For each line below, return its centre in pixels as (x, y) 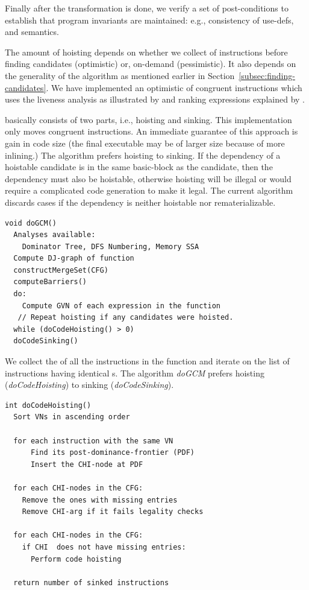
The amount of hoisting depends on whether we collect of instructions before (146, 52)
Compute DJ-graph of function (74, 259)
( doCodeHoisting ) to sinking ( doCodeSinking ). (89, 385)
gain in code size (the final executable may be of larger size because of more (145, 143)
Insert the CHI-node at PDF (87, 464)
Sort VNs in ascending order (72, 417)
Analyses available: (55, 235)
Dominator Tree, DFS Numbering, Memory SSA (111, 246)
